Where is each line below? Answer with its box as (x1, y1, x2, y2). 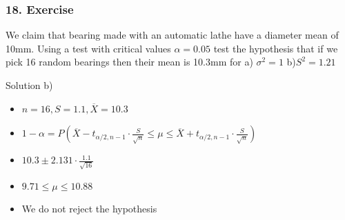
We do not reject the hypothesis (21, 201, 157, 216)
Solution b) (6, 78, 53, 92)
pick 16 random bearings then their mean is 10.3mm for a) (6, 54, 253, 69)
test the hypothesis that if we (213, 41, 338, 55)
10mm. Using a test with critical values (6, 41, 171, 55)
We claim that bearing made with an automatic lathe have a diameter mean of (6, 28, 339, 42)
